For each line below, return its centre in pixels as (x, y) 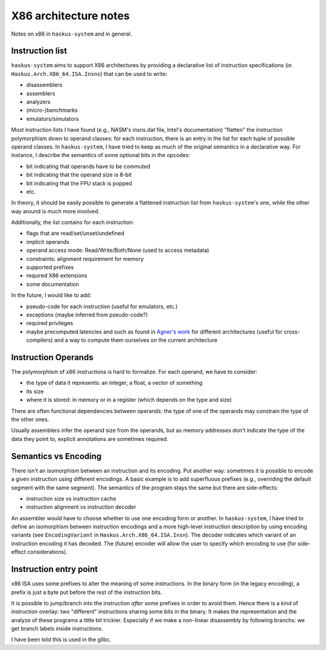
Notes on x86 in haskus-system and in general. (72, 34)
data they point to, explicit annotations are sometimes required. (90, 439)
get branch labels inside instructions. (57, 629)
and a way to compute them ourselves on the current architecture (136, 340)
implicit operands (48, 242)
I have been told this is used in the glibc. (61, 640)
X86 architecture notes (70, 16)
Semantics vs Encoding (56, 456)
